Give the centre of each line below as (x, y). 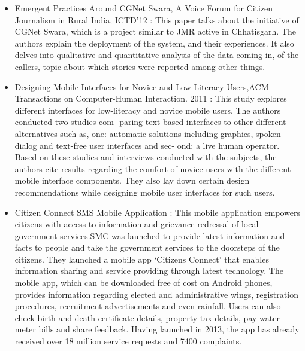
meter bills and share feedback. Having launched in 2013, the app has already (157, 329)
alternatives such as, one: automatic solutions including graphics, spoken (148, 133)
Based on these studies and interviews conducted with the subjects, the (146, 157)
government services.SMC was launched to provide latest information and (150, 235)
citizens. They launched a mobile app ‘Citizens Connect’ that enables (142, 259)
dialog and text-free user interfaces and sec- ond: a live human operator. (147, 145)
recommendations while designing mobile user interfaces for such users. (145, 192)
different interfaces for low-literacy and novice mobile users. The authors (148, 110)
